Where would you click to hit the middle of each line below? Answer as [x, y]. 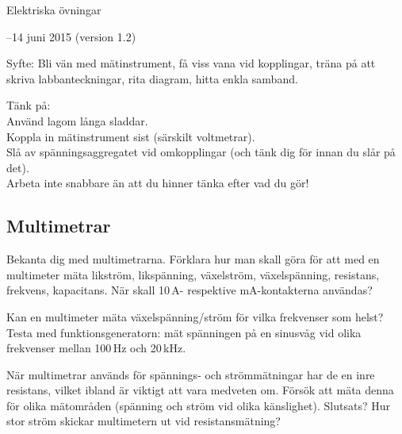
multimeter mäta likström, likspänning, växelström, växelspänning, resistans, [193, 274]
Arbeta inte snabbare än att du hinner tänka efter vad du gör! [158, 183]
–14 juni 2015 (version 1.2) [71, 36]
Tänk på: [29, 105]
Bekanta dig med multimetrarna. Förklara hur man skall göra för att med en [193, 259]
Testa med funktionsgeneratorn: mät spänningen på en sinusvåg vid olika [184, 332]
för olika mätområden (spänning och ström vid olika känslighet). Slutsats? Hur [198, 405]
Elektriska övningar [54, 10]
